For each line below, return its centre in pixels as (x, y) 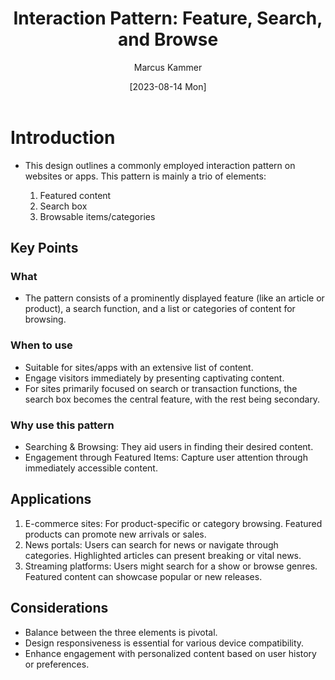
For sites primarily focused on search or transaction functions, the (161, 388)
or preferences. (57, 664)
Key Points (44, 248)
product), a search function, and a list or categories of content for (160, 309)
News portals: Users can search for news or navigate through (151, 544)
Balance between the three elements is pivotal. (121, 632)
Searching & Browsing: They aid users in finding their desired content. (169, 446)
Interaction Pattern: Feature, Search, (168, 18)
